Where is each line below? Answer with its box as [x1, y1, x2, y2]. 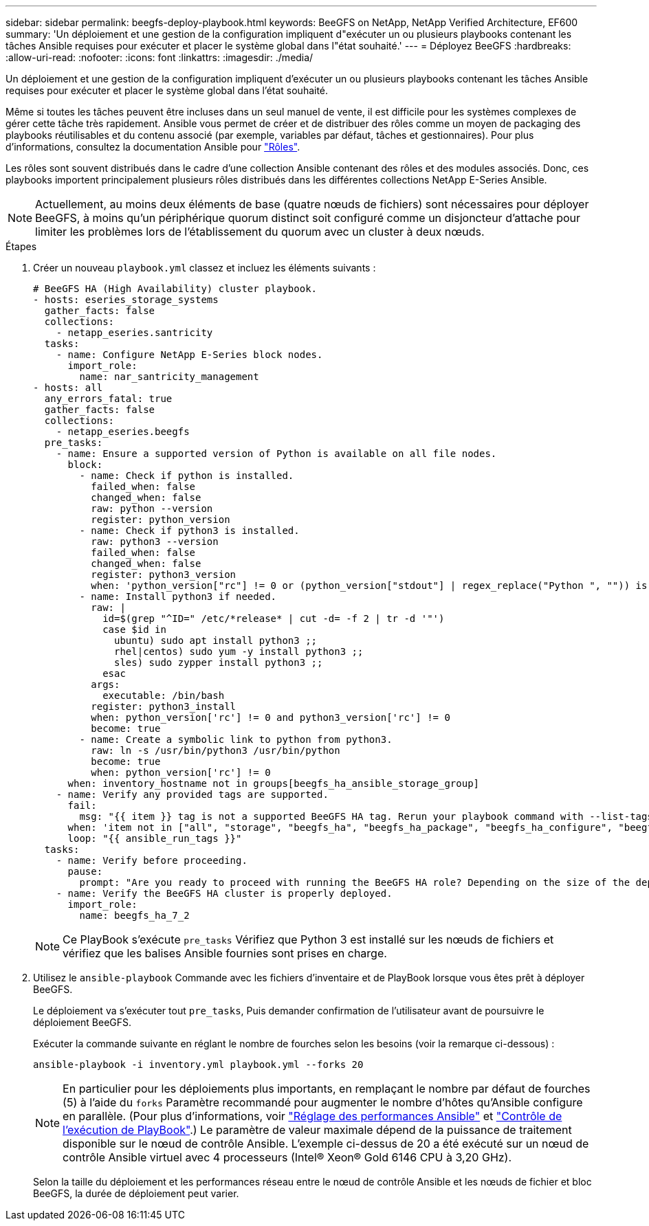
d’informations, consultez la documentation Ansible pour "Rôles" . [5, 141, 300, 153]
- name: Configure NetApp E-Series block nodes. [56, 349, 323, 360]
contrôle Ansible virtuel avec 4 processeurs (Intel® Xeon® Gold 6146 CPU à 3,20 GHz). [63, 1150, 512, 1164]
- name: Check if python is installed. [79, 470, 294, 481]
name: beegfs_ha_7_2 [79, 910, 190, 921]
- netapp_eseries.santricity [56, 327, 213, 338]
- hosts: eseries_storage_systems [33, 294, 219, 305]
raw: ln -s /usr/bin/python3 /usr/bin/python [91, 745, 340, 756]
